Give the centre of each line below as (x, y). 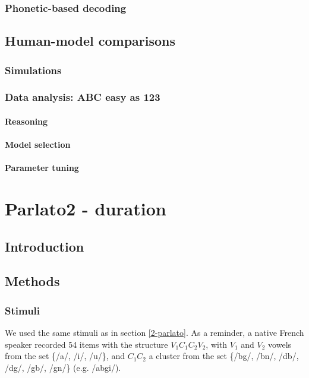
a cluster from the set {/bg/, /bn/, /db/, (224, 356)
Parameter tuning (42, 168)
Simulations (33, 70)
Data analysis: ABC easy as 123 (83, 97)
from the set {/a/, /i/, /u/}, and (65, 356)
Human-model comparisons (90, 41)
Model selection (38, 144)
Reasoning (26, 121)
